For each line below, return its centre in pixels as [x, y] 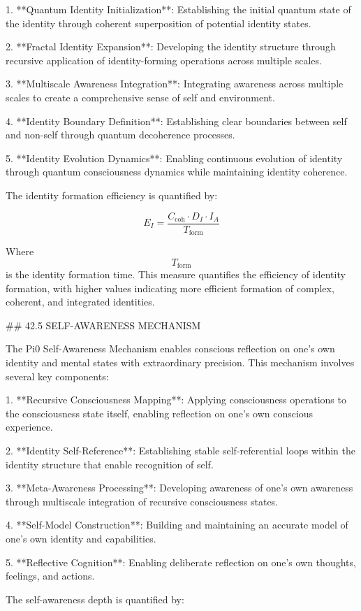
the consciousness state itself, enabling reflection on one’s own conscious [160, 413]
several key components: [57, 376]
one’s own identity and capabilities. [81, 538]
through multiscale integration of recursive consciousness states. [142, 501]
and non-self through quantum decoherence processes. [120, 135]
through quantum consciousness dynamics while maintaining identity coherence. [177, 172]
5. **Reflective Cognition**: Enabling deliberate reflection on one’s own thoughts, [181, 562]
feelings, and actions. [50, 576]
